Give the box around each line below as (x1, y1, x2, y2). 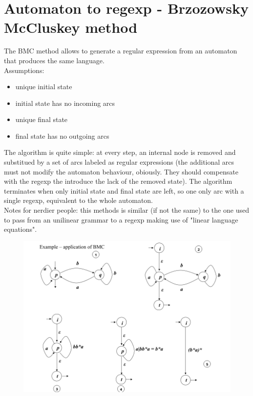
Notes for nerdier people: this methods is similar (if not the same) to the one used (4, 205, 249, 215)
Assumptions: (4, 65, 44, 75)
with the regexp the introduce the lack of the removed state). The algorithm (4, 176, 232, 186)
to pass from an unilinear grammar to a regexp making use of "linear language (4, 214, 238, 224)
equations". (4, 224, 37, 234)
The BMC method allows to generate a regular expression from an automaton (4, 46, 237, 56)
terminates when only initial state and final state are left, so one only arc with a (4, 185, 244, 196)
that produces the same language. (4, 55, 105, 65)
